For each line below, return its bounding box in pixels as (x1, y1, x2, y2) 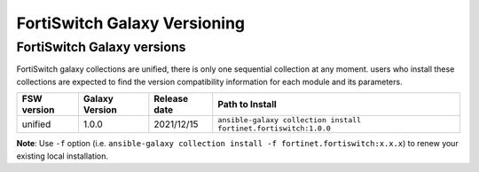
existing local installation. (16, 151, 109, 161)
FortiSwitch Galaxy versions (16, 39, 186, 55)
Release (153, 93, 189, 106)
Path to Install (217, 98, 277, 111)
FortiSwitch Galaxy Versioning (16, 13, 246, 33)
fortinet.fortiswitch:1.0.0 (217, 124, 332, 133)
